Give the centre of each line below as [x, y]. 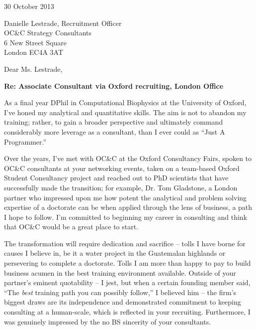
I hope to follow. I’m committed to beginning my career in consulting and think [126, 217]
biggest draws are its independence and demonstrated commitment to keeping [123, 302]
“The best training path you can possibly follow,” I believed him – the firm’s [120, 292]
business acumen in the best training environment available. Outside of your [120, 272]
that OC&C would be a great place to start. [71, 227]
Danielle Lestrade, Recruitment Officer [63, 23]
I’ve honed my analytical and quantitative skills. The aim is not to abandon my [125, 112]
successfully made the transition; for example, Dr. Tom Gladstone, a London [121, 187]
